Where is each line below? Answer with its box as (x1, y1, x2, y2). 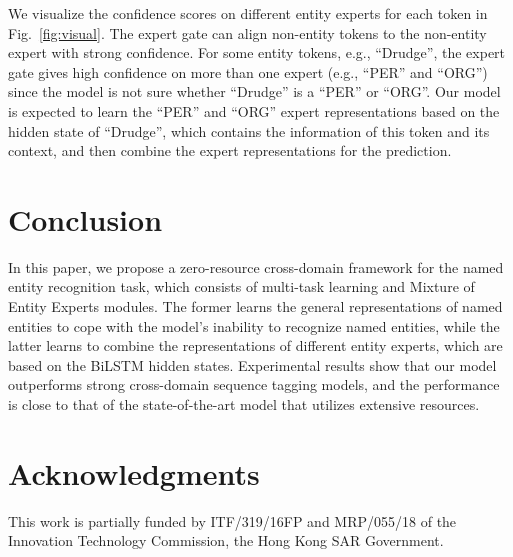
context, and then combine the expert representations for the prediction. (8, 140, 452, 161)
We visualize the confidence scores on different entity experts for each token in (8, 3, 488, 23)
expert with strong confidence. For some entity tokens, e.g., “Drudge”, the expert (8, 42, 506, 63)
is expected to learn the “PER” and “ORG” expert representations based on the (8, 100, 500, 121)
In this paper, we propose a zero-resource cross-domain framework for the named (8, 256, 504, 277)
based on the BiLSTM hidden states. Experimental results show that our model (8, 354, 497, 375)
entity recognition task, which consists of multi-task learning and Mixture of (8, 276, 475, 297)
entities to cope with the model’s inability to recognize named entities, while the (8, 315, 500, 336)
